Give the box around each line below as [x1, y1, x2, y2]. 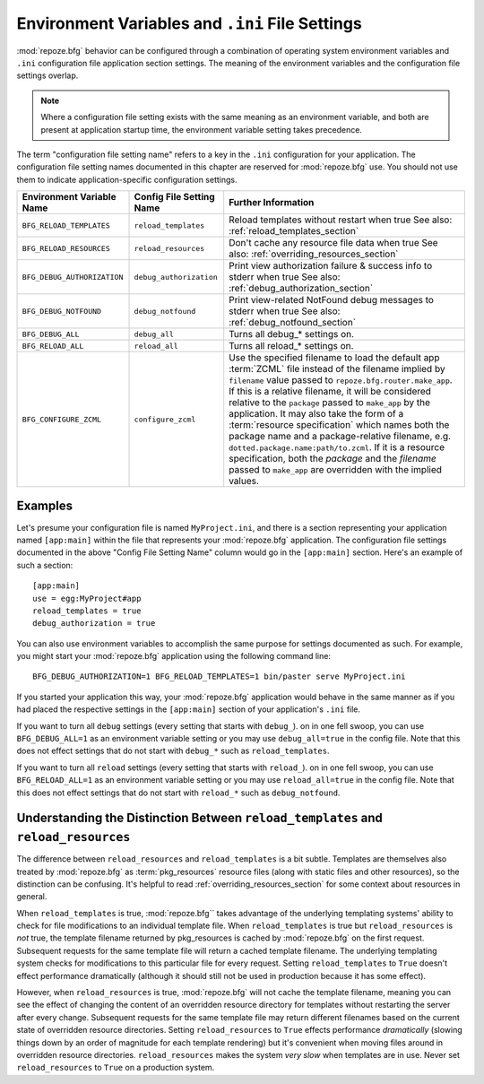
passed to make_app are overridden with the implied [229, 464, 443, 476]
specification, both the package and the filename [229, 453, 436, 465]
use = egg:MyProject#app [32, 593, 142, 603]
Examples [16, 499, 73, 514]
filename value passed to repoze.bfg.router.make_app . [229, 374, 453, 386]
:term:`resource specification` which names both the [229, 419, 450, 431]
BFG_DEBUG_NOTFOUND [22, 306, 102, 316]
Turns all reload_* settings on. [229, 340, 354, 352]
